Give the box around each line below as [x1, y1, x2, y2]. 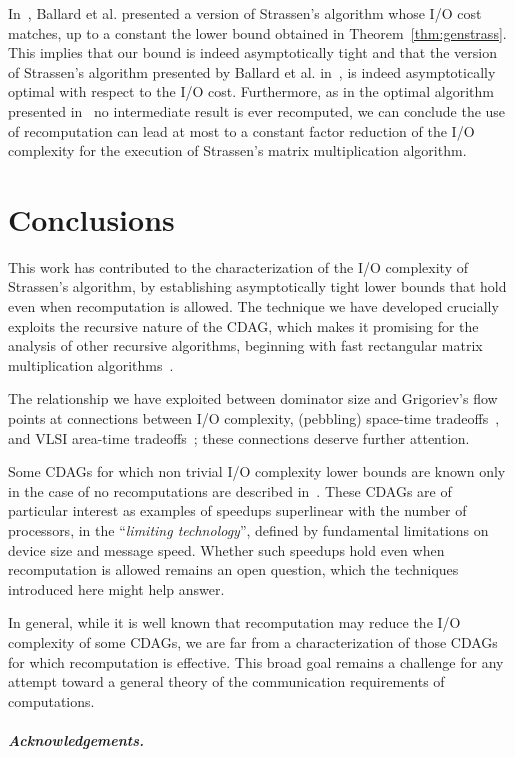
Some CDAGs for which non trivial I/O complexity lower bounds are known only [8, 461, 506, 482]
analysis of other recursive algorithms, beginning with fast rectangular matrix [8, 335, 483, 356]
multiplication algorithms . [8, 354, 174, 375]
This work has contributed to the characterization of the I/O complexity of [8, 256, 468, 277]
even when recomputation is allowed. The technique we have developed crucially [8, 296, 499, 317]
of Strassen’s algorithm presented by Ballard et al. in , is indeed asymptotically [8, 61, 496, 82]
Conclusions [8, 198, 175, 239]
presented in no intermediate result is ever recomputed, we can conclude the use [8, 100, 506, 121]
